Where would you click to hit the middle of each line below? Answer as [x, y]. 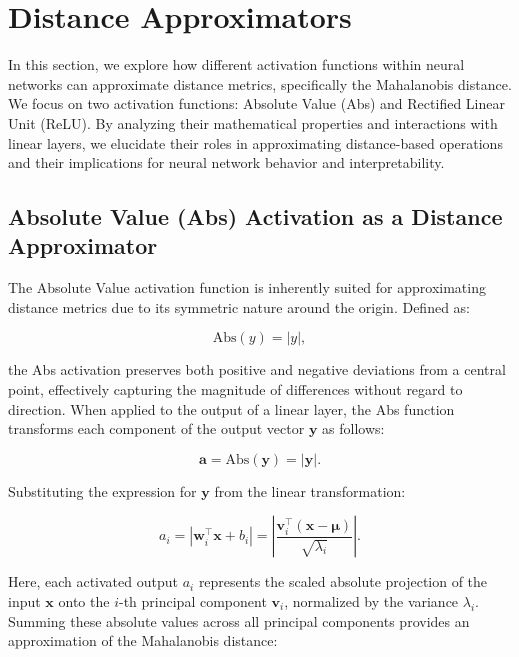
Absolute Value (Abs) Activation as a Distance [255, 216]
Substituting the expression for [102, 490]
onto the [84, 601]
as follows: [353, 428]
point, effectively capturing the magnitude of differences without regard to [235, 389]
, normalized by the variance [371, 601]
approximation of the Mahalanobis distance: [143, 640]
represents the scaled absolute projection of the [343, 581]
